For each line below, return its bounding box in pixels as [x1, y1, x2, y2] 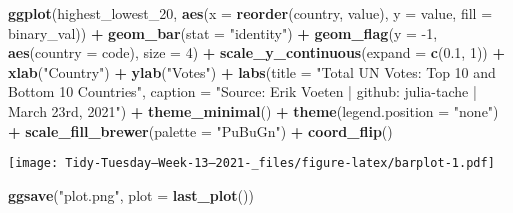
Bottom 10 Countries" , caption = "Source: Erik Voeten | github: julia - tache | [8, 81, 477, 102]
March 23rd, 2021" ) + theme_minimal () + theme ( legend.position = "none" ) [8, 100, 499, 121]
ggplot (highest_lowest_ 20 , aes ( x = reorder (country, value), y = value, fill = [8, 3, 493, 23]
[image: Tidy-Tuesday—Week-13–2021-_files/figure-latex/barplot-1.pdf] [8, 156, 495, 171]
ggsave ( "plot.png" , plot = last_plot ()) [8, 184, 254, 205]
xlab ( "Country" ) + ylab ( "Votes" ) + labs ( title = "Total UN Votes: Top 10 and [8, 61, 496, 82]
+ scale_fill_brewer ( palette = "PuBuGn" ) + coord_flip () [8, 120, 393, 141]
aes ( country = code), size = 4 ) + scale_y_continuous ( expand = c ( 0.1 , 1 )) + [8, 42, 506, 63]
